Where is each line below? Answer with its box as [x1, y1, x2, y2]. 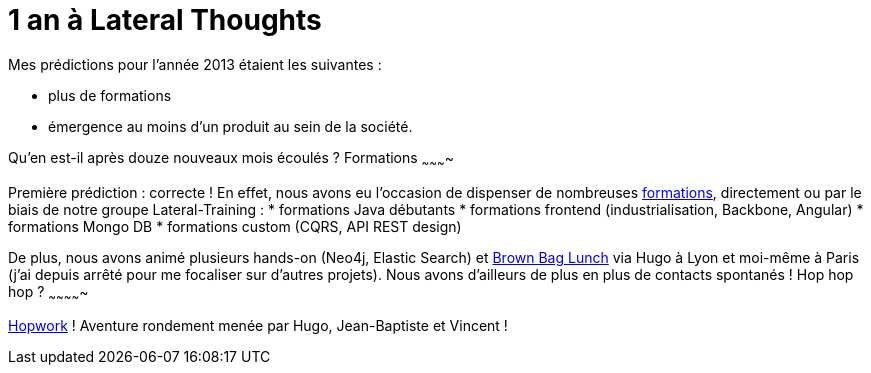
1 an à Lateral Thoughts [8, 3, 322, 37]
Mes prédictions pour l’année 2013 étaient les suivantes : [8, 55, 382, 73]
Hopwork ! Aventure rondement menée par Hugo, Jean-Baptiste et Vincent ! [8, 317, 508, 335]
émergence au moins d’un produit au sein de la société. [48, 117, 413, 135]
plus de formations [48, 86, 172, 104]
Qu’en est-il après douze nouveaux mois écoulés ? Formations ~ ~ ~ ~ [8, 148, 455, 170]
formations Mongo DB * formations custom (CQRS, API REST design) [8, 217, 462, 235]
